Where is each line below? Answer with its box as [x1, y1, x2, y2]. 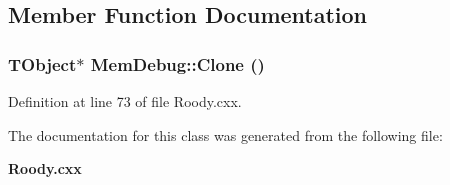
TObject [8, 51, 77, 76]
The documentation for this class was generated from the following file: [8, 124, 443, 145]
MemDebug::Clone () [90, 51, 265, 76]
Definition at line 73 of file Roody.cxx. [8, 91, 242, 111]
